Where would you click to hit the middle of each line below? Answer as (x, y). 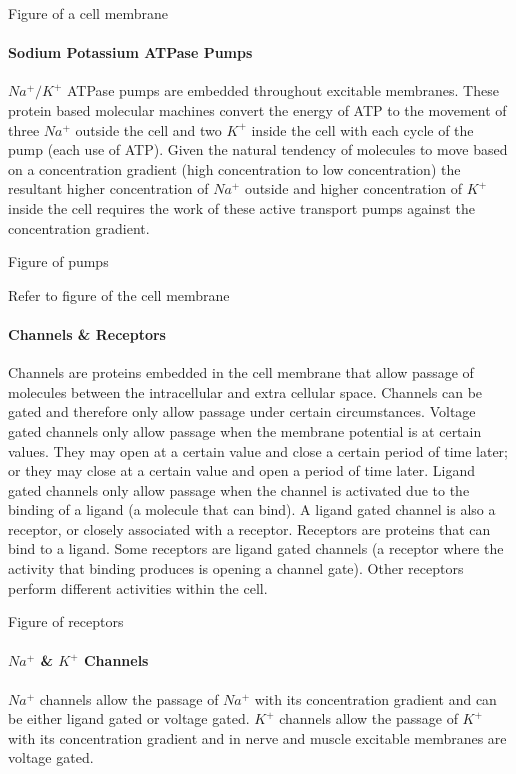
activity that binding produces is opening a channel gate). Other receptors (236, 568)
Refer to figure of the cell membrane (119, 294)
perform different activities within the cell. (138, 587)
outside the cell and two (148, 129)
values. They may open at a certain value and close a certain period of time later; (258, 450)
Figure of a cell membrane (88, 13)
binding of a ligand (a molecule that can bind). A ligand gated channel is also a (252, 509)
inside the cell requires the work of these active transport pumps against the (241, 207)
